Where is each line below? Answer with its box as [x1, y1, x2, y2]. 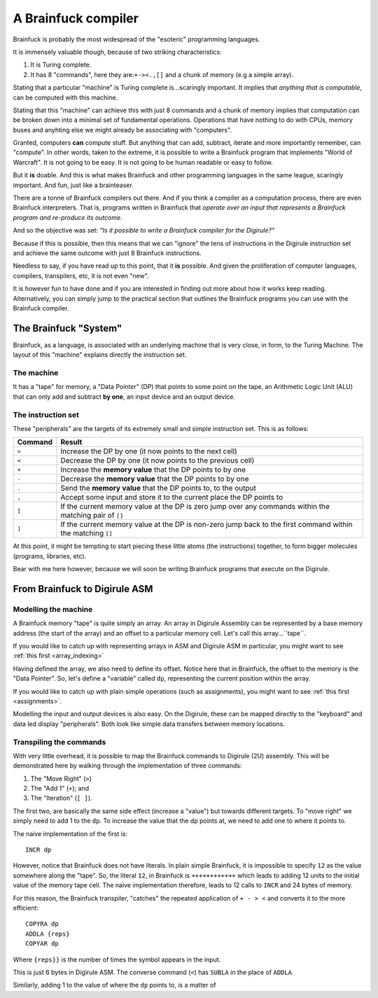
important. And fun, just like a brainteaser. [13, 181, 134, 189]
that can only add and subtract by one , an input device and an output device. [13, 392, 236, 401]
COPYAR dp [25, 940, 59, 948]
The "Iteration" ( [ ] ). [30, 794, 92, 802]
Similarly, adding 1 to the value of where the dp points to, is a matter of [13, 981, 216, 990]
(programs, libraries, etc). [13, 552, 87, 560]
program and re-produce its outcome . [13, 213, 122, 221]
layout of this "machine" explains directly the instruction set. [13, 350, 187, 359]
